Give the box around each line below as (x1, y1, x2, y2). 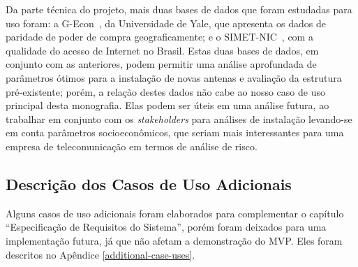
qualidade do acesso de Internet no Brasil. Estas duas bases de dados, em (6, 43, 319, 57)
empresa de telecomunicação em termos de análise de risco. (6, 138, 258, 153)
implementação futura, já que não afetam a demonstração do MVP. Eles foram (6, 233, 343, 247)
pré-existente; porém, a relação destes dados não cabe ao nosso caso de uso (6, 84, 325, 99)
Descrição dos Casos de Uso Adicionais (6, 173, 292, 194)
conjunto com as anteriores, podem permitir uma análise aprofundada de (6, 57, 317, 71)
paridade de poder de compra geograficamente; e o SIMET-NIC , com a (6, 29, 313, 44)
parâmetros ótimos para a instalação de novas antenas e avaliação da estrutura (6, 70, 342, 85)
